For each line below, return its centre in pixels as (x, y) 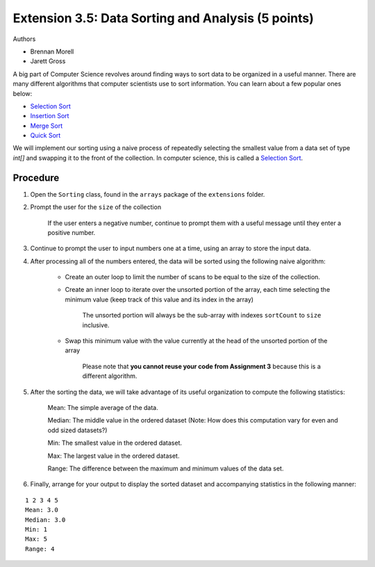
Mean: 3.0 (42, 510)
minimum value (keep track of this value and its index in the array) (159, 299)
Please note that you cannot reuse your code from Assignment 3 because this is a (201, 366)
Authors (24, 39)
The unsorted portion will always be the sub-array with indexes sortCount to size (202, 315)
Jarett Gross (48, 61)
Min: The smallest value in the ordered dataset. (115, 443)
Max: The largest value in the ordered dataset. (114, 456)
